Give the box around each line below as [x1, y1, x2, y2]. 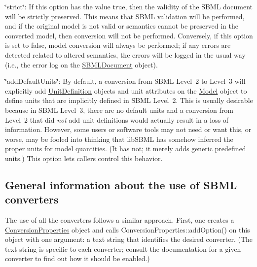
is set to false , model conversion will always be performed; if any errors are [5, 40, 231, 50]
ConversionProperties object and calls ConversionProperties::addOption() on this [5, 224, 250, 234]
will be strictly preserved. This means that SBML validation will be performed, [5, 11, 245, 21]
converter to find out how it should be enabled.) [5, 253, 150, 264]
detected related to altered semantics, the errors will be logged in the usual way [5, 49, 246, 60]
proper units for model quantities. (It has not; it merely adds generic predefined [5, 143, 246, 154]
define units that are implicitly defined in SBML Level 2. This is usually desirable [5, 95, 253, 105]
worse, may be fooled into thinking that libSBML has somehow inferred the [5, 133, 233, 144]
